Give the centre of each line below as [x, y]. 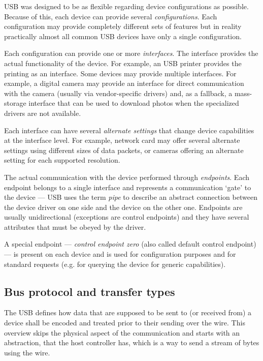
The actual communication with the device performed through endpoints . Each [127, 177]
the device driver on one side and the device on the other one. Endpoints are [123, 207]
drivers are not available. [43, 113]
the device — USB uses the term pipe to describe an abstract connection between [131, 197]
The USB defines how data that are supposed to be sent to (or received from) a [128, 312]
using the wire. [27, 352]
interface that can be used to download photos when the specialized [134, 103]
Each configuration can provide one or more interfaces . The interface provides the [131, 53]
